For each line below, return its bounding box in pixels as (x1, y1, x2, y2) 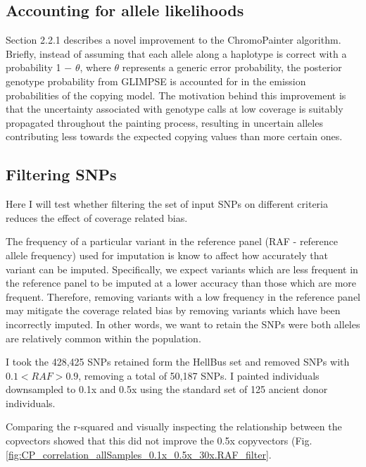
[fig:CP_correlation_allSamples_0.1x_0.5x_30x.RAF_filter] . (6, 447, 272, 461)
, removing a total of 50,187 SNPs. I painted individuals (78, 368, 320, 382)
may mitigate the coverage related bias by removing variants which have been (6, 303, 341, 318)
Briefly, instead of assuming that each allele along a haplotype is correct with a (6, 46, 347, 61)
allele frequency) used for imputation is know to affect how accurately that (6, 247, 328, 262)
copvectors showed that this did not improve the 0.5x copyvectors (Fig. (6, 433, 313, 448)
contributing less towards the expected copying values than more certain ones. (6, 129, 343, 144)
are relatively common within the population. (6, 330, 201, 345)
